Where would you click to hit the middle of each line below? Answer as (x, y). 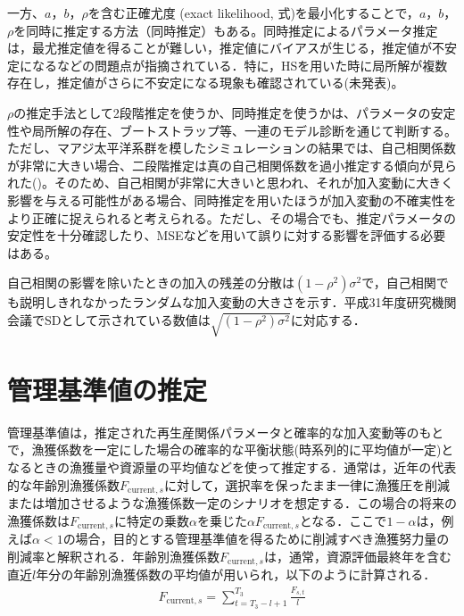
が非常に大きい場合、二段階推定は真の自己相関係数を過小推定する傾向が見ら (232, 165)
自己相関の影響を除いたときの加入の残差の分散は (151, 283)
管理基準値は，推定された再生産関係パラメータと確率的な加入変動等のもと (226, 432)
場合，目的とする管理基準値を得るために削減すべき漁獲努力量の (262, 539)
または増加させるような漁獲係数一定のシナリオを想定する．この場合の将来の (232, 503)
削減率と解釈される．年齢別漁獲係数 (113, 556)
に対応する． (328, 319)
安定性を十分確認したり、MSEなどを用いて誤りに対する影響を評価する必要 (227, 235)
